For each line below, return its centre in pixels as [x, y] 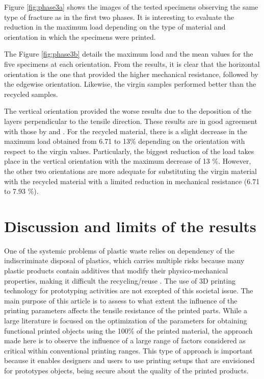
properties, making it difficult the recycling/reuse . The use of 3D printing [120, 280]
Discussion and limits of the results [130, 226]
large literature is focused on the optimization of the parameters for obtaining [126, 320]
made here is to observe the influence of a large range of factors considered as [125, 340]
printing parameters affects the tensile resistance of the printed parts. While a [126, 310]
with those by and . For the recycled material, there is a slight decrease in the [126, 131]
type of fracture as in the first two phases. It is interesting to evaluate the [119, 17]
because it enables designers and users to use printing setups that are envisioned [129, 360]
